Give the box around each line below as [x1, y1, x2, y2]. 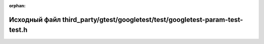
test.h [9, 26, 28, 34]
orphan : [9, 3, 26, 8]
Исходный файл [9, 15, 61, 24]
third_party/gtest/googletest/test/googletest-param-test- [62, 15, 243, 24]
